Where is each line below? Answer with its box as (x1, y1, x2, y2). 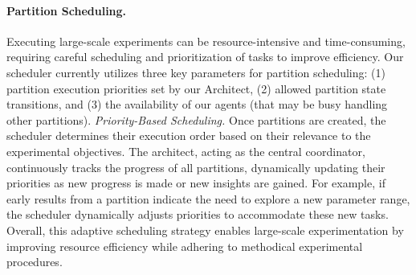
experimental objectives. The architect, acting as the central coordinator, (6, 142, 365, 159)
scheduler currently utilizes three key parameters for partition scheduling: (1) (6, 64, 385, 80)
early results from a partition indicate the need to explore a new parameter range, (6, 190, 410, 207)
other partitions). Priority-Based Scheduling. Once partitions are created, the (6, 111, 386, 128)
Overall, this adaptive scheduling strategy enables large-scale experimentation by (6, 221, 404, 238)
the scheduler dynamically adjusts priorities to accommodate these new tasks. (6, 206, 389, 223)
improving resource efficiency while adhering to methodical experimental (6, 237, 363, 254)
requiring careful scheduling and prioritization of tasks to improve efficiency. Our (6, 48, 404, 65)
